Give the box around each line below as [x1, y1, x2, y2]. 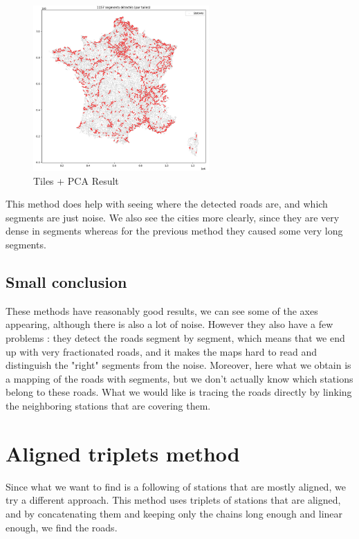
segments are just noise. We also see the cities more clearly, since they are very [6, 210, 340, 224]
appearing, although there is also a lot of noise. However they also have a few [6, 317, 333, 331]
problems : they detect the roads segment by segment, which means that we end [6, 331, 345, 345]
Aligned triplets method [6, 439, 240, 467]
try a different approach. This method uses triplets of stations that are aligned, [6, 493, 341, 507]
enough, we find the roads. [6, 520, 118, 534]
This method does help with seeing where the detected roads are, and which [6, 197, 328, 211]
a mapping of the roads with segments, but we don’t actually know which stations [6, 371, 353, 385]
